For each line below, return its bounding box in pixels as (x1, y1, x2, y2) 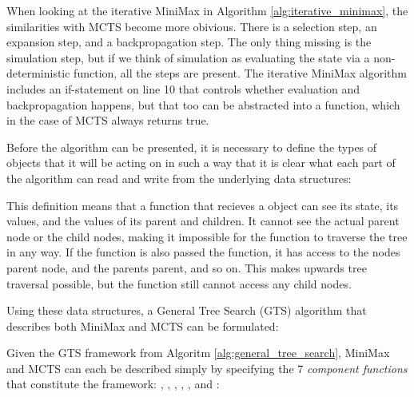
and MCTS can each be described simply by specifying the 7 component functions (6, 359, 408, 376)
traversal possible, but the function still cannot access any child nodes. (6, 275, 352, 292)
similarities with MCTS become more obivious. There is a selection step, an (6, 18, 377, 34)
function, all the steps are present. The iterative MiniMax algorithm (74, 65, 408, 81)
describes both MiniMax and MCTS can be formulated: (6, 317, 279, 334)
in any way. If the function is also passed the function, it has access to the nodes (6, 244, 400, 260)
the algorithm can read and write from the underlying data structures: (6, 169, 352, 186)
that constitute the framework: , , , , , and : (6, 375, 220, 392)
